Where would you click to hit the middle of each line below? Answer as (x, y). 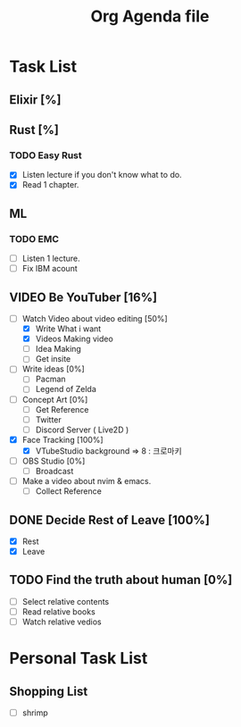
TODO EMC (34, 238)
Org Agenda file (150, 17)
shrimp (35, 713)
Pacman (50, 379)
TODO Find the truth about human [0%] (121, 580)
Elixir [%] (35, 100)
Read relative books (58, 611)
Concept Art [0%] (55, 399)
